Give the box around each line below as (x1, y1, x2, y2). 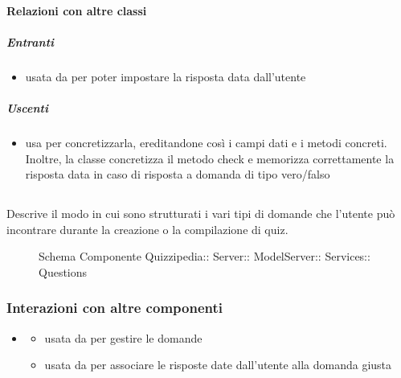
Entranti (6, 33, 55, 50)
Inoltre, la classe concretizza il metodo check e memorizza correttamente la (25, 150, 395, 166)
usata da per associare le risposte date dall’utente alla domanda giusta (44, 356, 392, 373)
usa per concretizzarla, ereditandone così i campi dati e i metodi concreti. (25, 134, 387, 150)
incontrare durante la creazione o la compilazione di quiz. (6, 220, 288, 237)
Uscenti (6, 99, 48, 116)
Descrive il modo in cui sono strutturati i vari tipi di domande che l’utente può (6, 205, 395, 222)
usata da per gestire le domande (44, 329, 203, 346)
